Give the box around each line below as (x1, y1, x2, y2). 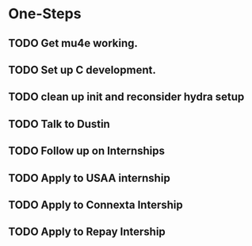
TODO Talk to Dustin (8, 117, 111, 131)
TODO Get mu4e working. (8, 37, 139, 50)
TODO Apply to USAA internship (8, 171, 170, 185)
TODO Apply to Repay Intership (8, 225, 166, 239)
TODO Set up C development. (8, 63, 156, 76)
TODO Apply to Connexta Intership (8, 198, 184, 211)
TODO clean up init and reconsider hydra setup (8, 90, 245, 104)
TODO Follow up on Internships (8, 144, 165, 158)
